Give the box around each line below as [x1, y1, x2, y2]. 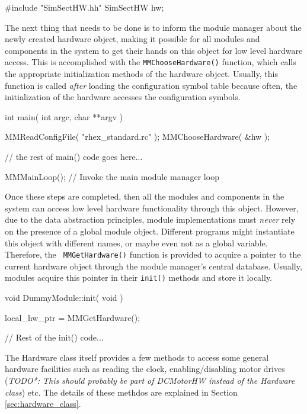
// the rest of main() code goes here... [5, 150, 143, 162]
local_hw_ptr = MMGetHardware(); [5, 311, 140, 323]
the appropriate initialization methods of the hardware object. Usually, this [5, 68, 278, 80]
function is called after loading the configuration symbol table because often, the [5, 79, 298, 91]
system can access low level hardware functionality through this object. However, [5, 201, 299, 214]
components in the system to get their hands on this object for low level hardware [5, 44, 303, 56]
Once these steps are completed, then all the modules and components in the [5, 190, 284, 203]
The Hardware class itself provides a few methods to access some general [5, 351, 269, 363]
